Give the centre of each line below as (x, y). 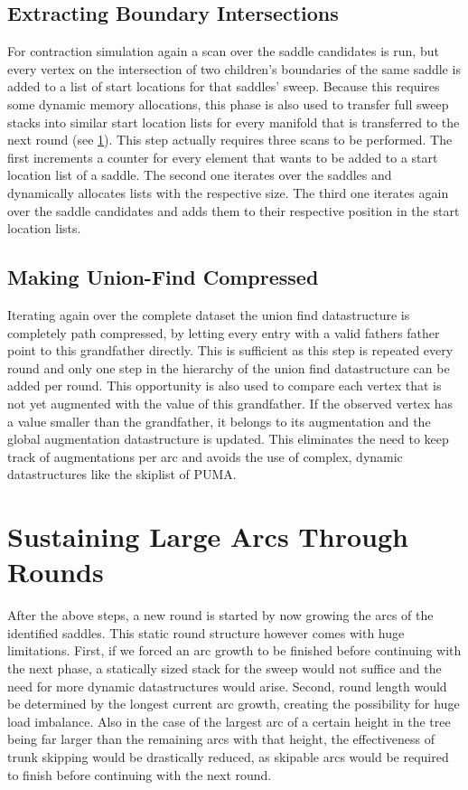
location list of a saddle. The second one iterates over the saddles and (200, 175)
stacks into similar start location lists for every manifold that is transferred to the (234, 122)
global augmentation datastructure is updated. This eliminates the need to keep (228, 439)
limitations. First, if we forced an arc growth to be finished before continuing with (234, 650)
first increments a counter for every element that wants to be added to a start (223, 157)
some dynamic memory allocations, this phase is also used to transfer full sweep (228, 103)
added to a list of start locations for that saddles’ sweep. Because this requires (224, 86)
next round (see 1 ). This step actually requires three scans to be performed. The (230, 140)
